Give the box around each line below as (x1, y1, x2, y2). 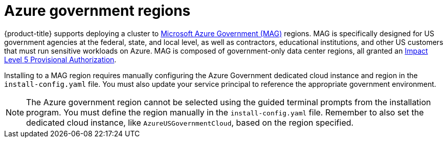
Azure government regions (4, 2, 191, 19)
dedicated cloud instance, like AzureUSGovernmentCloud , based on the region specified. (26, 117, 354, 128)
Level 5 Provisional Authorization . (4, 55, 117, 64)
